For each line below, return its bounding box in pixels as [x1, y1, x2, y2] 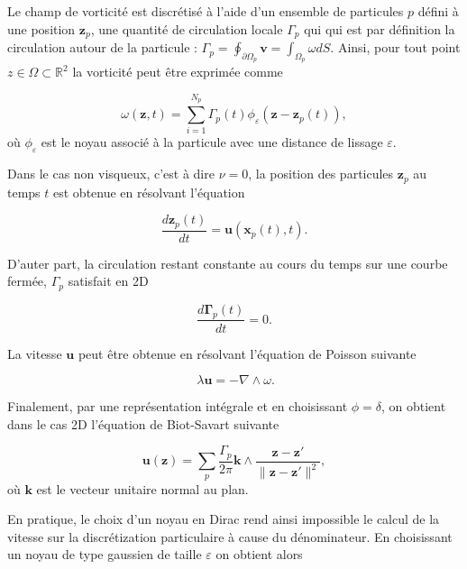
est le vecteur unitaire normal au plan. [36, 479, 249, 498]
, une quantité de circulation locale [90, 19, 283, 38]
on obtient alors [215, 545, 303, 564]
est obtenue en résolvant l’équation [53, 182, 245, 201]
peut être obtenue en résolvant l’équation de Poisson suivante [78, 344, 417, 363]
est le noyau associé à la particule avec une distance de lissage [41, 133, 383, 151]
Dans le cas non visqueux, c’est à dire [7, 164, 215, 183]
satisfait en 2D [68, 271, 149, 290]
